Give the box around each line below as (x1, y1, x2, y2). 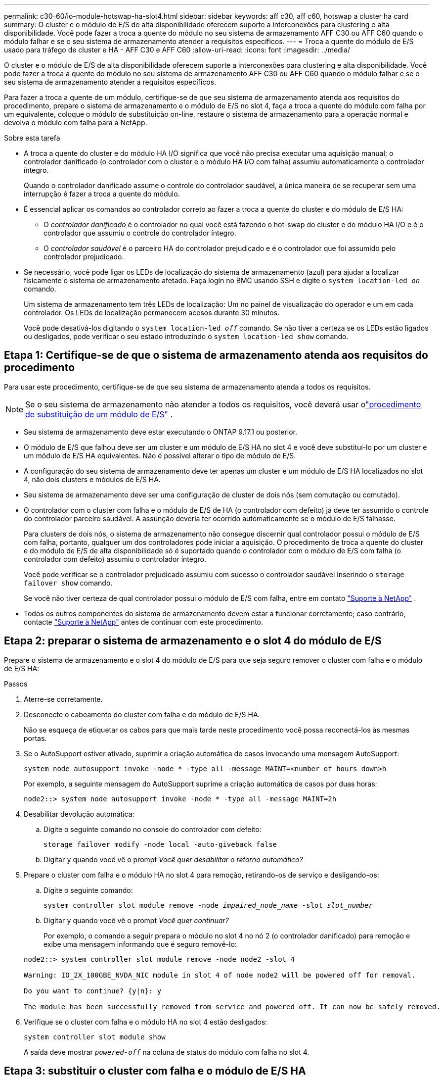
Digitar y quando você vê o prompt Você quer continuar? (44, 916, 229, 925)
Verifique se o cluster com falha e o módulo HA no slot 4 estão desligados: (24, 1017, 267, 1026)
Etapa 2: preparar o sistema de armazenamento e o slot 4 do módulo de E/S (4, 635, 382, 647)
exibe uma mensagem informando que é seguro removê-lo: (44, 939, 237, 948)
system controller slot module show (24, 1032, 166, 1041)
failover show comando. (24, 578, 113, 587)
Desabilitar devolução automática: (24, 809, 134, 818)
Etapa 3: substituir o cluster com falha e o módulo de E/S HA (4, 1065, 306, 1078)
